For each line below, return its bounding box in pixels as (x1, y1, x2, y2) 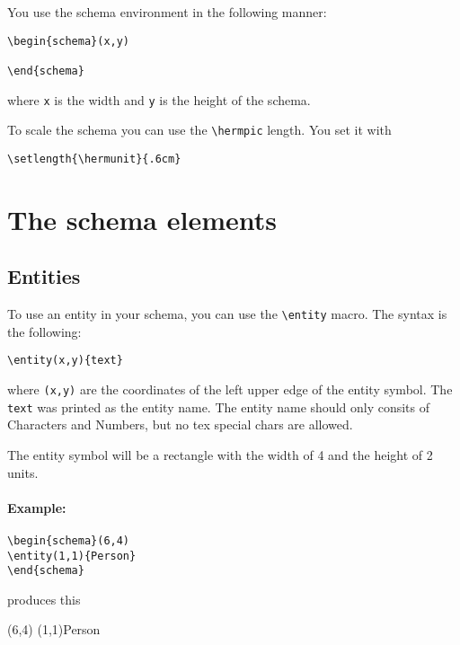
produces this (7, 589, 81, 608)
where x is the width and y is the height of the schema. (7, 90, 311, 109)
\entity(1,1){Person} (7, 549, 137, 562)
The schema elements (7, 200, 277, 237)
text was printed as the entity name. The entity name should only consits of (7, 397, 430, 416)
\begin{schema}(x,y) (7, 34, 130, 48)
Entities (7, 262, 81, 290)
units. (7, 463, 39, 482)
